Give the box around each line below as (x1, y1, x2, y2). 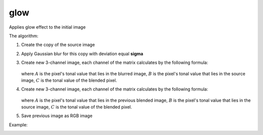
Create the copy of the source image (21, 42, 95, 48)
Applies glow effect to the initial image (9, 24, 86, 30)
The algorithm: (9, 33, 38, 39)
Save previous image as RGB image (21, 113, 93, 119)
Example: (9, 121, 28, 128)
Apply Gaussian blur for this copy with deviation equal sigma (21, 51, 144, 57)
